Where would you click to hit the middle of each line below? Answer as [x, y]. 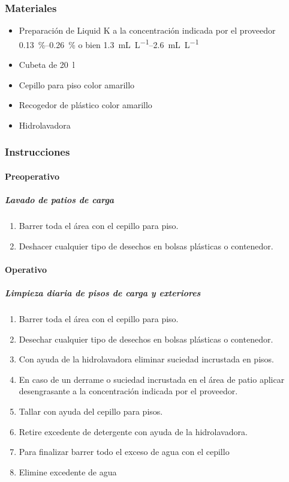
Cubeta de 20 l [47, 65]
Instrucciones [37, 152]
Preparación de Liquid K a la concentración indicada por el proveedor [147, 30]
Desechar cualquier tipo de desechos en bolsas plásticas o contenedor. [146, 339]
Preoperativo [32, 176]
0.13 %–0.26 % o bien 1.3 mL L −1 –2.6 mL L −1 [109, 43]
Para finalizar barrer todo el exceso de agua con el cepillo [124, 452]
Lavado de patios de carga [60, 200]
